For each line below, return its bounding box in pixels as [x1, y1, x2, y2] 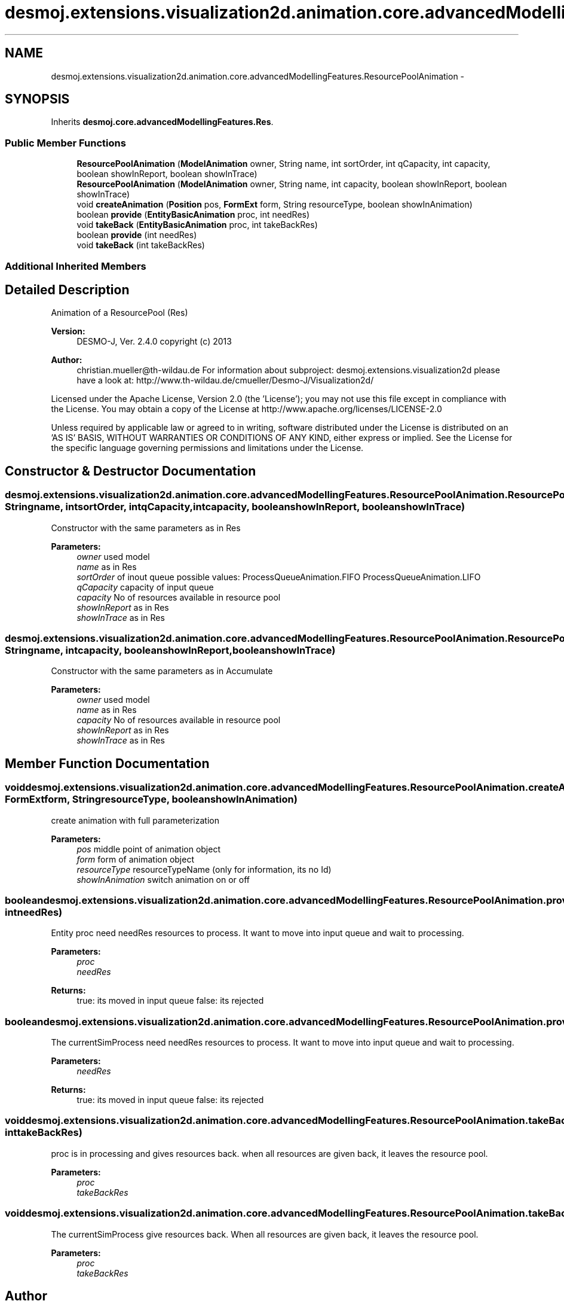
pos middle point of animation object [76, 843, 220, 854]
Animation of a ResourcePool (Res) [51, 307, 188, 318]
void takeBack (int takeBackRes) [76, 240, 205, 251]
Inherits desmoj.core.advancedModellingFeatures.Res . [51, 117, 274, 127]
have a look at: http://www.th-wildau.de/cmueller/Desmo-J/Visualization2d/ [76, 375, 374, 386]
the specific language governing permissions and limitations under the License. [51, 443, 364, 453]
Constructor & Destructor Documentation [5, 463, 256, 479]
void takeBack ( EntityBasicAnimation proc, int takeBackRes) [76, 220, 318, 230]
